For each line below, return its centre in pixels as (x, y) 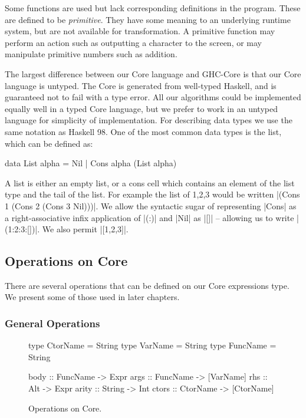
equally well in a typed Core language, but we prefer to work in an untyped (141, 108)
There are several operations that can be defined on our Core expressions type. (147, 285)
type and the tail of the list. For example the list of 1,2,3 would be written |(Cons (152, 194)
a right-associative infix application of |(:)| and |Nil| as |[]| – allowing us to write (149, 217)
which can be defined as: (49, 143)
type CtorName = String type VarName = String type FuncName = (152, 345)
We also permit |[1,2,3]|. (85, 229)
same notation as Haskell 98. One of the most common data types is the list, (143, 131)
